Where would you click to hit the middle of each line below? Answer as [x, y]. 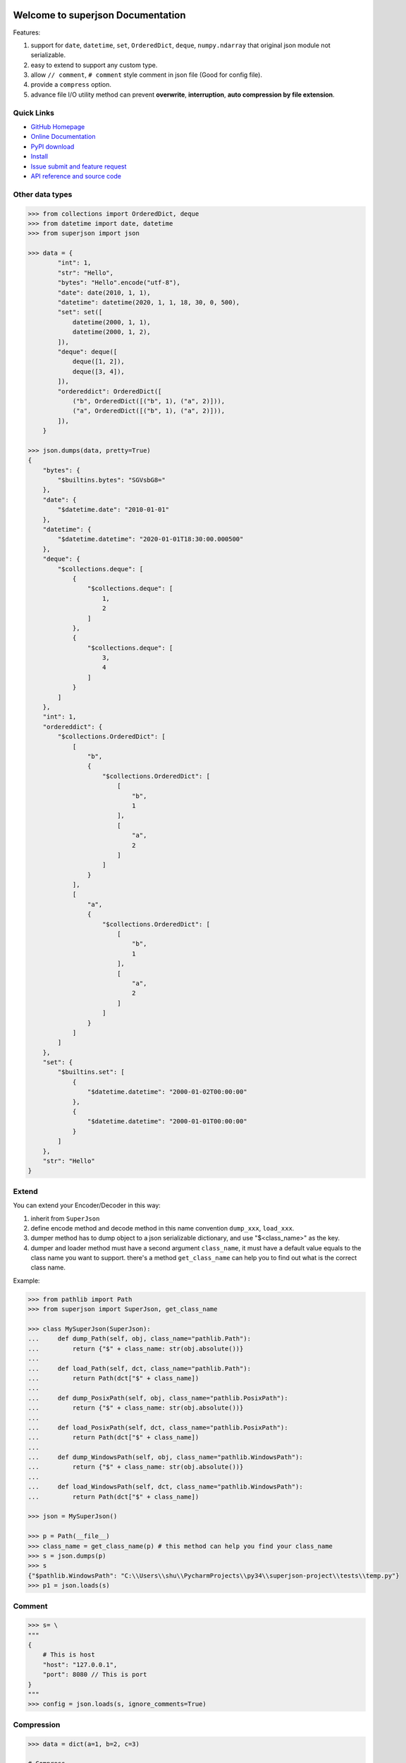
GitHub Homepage [58, 127]
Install [39, 157]
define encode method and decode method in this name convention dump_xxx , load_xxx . [162, 1228]
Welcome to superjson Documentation [99, 15]
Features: [27, 32]
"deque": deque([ [87, 352]
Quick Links [33, 113]
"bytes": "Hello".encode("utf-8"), [119, 283]
